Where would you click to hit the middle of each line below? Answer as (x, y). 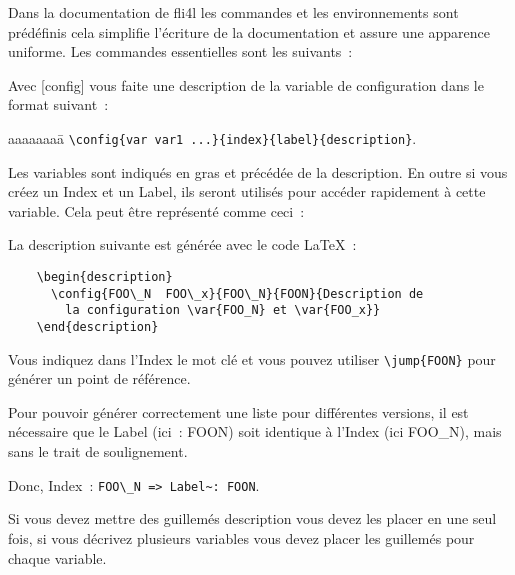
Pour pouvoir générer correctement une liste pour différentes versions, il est (238, 411)
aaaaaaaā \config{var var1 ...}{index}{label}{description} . (212, 137)
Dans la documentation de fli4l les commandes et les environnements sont (233, 12)
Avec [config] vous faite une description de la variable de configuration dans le (246, 84)
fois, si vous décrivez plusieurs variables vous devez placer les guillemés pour (241, 537)
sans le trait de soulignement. (98, 451)
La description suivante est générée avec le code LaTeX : (182, 244)
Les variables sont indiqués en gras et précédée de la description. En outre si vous (258, 171)
